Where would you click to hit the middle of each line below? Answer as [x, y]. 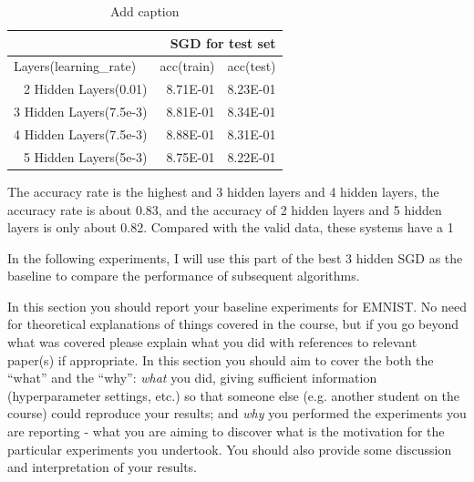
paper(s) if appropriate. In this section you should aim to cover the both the [221, 359]
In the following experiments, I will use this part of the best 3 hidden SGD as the [235, 257]
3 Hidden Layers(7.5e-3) [81, 112]
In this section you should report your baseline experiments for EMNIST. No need [237, 306]
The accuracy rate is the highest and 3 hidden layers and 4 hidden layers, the [223, 191]
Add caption [145, 11]
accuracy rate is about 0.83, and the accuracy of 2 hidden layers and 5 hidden [225, 209]
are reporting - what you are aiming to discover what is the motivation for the [226, 431]
